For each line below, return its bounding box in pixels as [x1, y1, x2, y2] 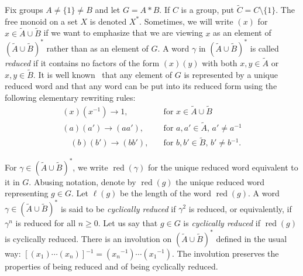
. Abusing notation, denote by [29, 175, 136, 188]
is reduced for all [15, 217, 76, 229]
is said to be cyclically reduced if [60, 202, 176, 214]
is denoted [89, 15, 127, 27]
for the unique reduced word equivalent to [147, 161, 298, 173]
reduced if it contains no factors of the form [5, 56, 160, 69]
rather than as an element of [46, 42, 149, 54]
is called [250, 42, 279, 54]
